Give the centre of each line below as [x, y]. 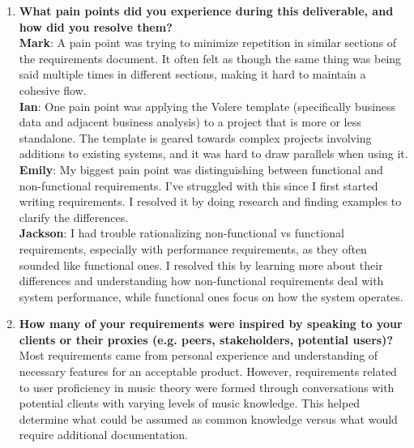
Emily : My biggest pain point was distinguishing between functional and [201, 169]
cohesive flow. [53, 90]
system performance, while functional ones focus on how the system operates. [211, 296]
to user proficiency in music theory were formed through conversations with [207, 387]
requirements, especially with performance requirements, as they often [193, 248]
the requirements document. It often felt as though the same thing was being [210, 58]
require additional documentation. [103, 435]
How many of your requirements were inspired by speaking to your [211, 324]
